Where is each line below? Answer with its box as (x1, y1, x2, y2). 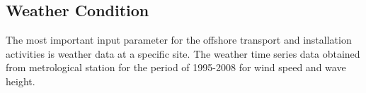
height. (6, 73, 35, 88)
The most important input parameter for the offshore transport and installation (6, 32, 352, 47)
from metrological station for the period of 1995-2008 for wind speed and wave (6, 60, 346, 75)
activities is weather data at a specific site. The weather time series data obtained (6, 46, 360, 61)
